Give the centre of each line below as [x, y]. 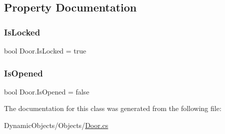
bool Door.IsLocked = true [45, 50]
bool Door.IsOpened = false [47, 91]
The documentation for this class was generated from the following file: [113, 108]
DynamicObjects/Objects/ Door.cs [56, 125]
